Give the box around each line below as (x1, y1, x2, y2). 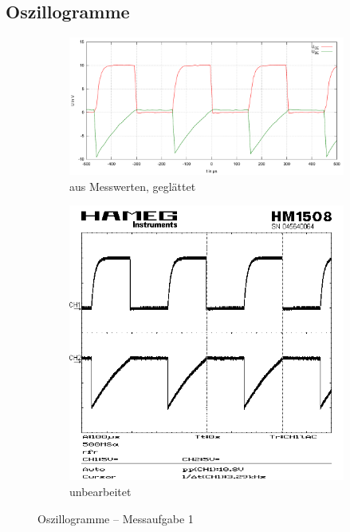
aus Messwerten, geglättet (69, 177, 196, 194)
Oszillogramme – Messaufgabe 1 (37, 510, 194, 526)
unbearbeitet (69, 482, 132, 499)
